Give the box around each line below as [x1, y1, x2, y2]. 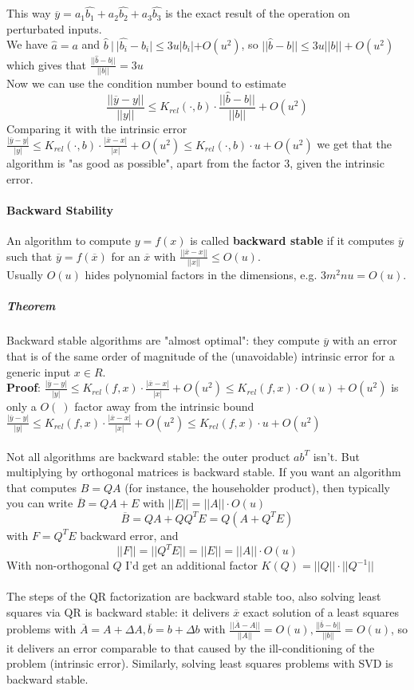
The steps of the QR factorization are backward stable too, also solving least [6, 588, 381, 605]
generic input [6, 363, 71, 380]
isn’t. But [313, 448, 360, 464]
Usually [6, 266, 43, 283]
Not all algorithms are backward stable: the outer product [6, 448, 290, 464]
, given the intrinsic [290, 154, 384, 171]
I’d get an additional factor [125, 557, 258, 574]
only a [6, 397, 37, 414]
